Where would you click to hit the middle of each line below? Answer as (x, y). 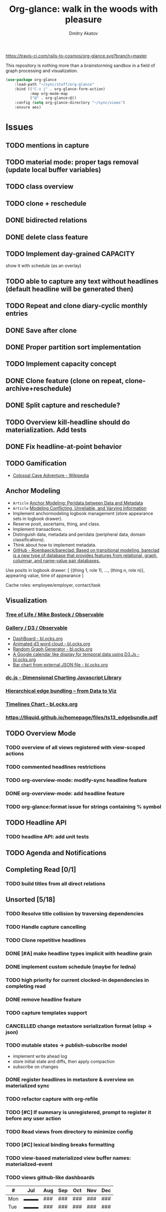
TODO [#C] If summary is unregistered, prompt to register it (78, 1112)
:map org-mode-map (49, 93)
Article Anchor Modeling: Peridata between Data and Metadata (78, 503)
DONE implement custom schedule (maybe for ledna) (71, 966)
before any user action (33, 1118)
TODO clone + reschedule (46, 203)
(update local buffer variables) (53, 170)
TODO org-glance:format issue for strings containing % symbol (83, 807)
